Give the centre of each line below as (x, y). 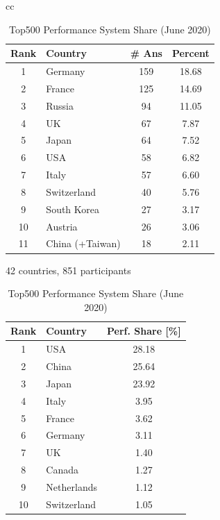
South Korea (73, 209)
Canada (62, 470)
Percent (191, 53)
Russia (60, 105)
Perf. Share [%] (144, 331)
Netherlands (71, 486)
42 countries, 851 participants (68, 270)
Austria (62, 226)
